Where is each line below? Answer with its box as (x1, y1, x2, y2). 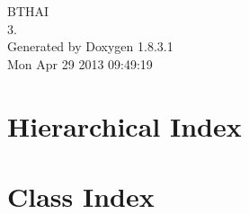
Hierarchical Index (7, 107, 242, 144)
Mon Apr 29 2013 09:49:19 (7, 54, 153, 73)
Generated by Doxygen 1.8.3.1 (7, 37, 173, 56)
